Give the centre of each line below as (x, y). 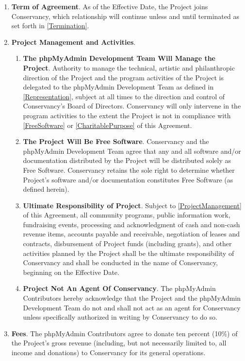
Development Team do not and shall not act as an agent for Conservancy (132, 307)
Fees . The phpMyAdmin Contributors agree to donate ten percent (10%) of (124, 333)
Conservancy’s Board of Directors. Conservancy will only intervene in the (132, 106)
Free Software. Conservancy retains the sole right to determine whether (129, 170)
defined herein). (46, 189)
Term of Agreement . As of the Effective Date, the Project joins (110, 6)
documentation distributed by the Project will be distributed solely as (127, 160)
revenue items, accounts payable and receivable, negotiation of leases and (131, 234)
